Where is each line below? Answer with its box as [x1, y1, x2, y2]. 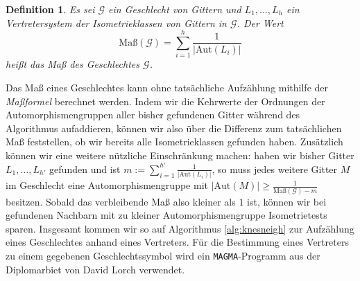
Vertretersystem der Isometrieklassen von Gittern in [6, 15, 227, 30]
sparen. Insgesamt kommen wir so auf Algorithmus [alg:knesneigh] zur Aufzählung [6, 221, 354, 235]
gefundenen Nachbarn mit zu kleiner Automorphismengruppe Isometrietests [6, 208, 327, 222]
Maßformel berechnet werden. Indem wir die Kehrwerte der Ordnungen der [6, 93, 325, 108]
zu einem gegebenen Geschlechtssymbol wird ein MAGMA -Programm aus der [6, 248, 320, 263]
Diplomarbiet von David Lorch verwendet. [6, 262, 185, 276]
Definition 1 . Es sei [6, 2, 95, 16]
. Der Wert [237, 15, 284, 30]
